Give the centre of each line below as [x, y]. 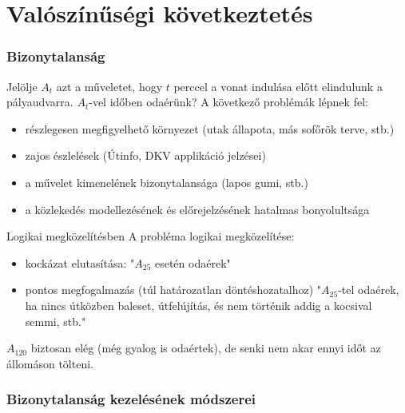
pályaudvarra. [40, 102]
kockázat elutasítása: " [80, 262]
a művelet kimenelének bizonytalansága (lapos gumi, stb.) [167, 182]
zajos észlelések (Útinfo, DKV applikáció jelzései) [145, 155]
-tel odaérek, [369, 290]
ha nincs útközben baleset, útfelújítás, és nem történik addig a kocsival [199, 305]
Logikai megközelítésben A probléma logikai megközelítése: [151, 236]
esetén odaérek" [193, 262]
